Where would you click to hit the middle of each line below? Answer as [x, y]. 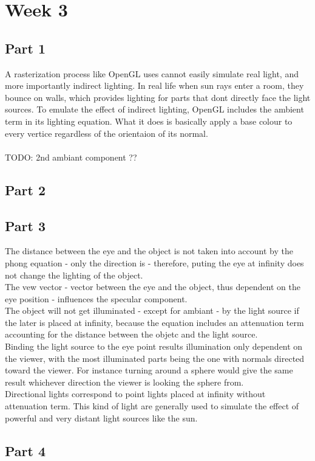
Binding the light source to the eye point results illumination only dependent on [154, 346]
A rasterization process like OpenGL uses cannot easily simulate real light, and [152, 73]
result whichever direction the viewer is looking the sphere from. [124, 382]
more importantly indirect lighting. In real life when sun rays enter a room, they [154, 85]
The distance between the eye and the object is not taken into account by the [149, 251]
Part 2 [25, 189]
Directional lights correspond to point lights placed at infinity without [135, 394]
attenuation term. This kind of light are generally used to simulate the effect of [152, 406]
